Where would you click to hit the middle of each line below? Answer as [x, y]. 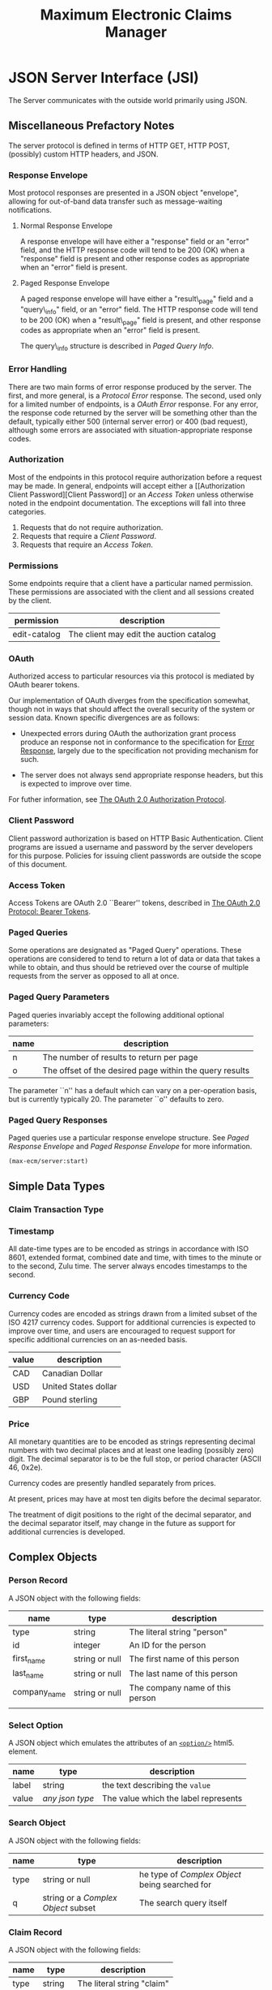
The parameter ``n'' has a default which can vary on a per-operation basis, [133, 1090]
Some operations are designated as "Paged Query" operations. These [125, 950]
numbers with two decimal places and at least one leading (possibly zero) [131, 1449]
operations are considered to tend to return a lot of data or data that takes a [134, 958]
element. [23, 1751]
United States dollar [79, 1386]
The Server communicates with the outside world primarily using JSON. [128, 100]
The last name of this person [183, 1673]
